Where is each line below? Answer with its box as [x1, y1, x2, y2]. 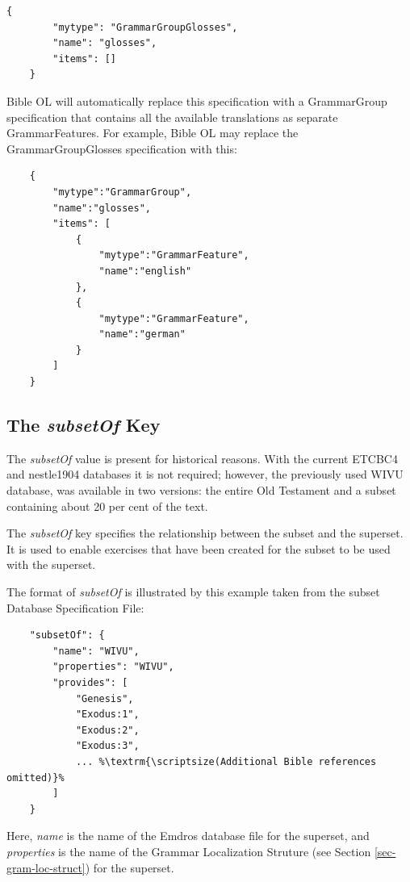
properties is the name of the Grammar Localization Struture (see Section [6, 842, 371, 859]
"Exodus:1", [75, 709, 140, 721]
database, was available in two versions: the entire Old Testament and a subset [6, 482, 396, 499]
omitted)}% [6, 771, 65, 784]
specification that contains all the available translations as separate [6, 108, 338, 125]
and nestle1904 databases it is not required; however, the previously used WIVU [6, 466, 404, 483]
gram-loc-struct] [6, 859, 86, 876]
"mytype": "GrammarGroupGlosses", [52, 21, 238, 33]
